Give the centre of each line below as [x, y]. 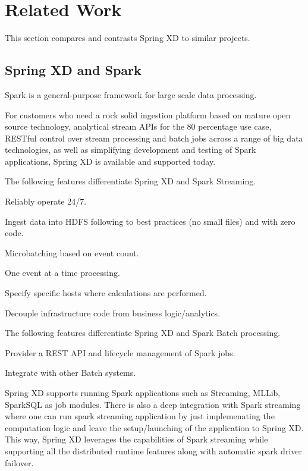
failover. [19, 462]
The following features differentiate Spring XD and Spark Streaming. [131, 181]
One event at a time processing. [62, 273]
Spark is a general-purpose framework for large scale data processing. [131, 94]
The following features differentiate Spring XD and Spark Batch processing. [143, 333]
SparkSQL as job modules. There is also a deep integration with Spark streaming [153, 404]
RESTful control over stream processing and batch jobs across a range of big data [154, 138]
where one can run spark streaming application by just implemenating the [140, 416]
